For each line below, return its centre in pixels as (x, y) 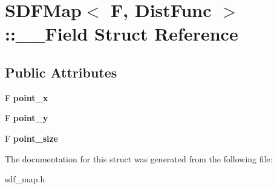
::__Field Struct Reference (122, 34)
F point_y (27, 118)
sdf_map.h (25, 179)
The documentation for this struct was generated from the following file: (139, 158)
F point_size (31, 138)
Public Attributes (61, 72)
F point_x (27, 97)
